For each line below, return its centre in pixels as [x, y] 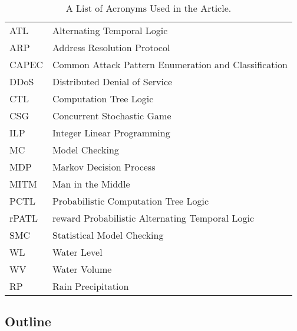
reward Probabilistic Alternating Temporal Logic [153, 218]
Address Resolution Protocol [111, 47]
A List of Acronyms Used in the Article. [148, 8]
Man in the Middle [91, 184]
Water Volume [82, 269]
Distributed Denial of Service [112, 81]
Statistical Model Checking [108, 235]
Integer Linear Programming [111, 133]
